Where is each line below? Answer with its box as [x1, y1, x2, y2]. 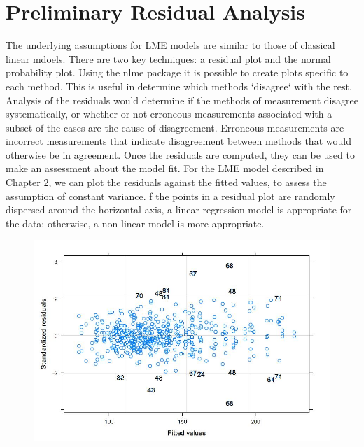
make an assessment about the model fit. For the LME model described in [6, 161, 324, 176]
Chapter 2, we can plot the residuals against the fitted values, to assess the [6, 175, 327, 190]
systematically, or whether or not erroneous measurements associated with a [6, 106, 332, 121]
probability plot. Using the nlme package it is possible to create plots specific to [6, 65, 349, 80]
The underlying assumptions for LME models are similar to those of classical [6, 38, 335, 52]
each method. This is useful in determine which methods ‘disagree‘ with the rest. [6, 78, 352, 93]
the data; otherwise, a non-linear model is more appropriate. [6, 215, 265, 230]
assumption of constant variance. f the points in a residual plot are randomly [6, 188, 335, 203]
